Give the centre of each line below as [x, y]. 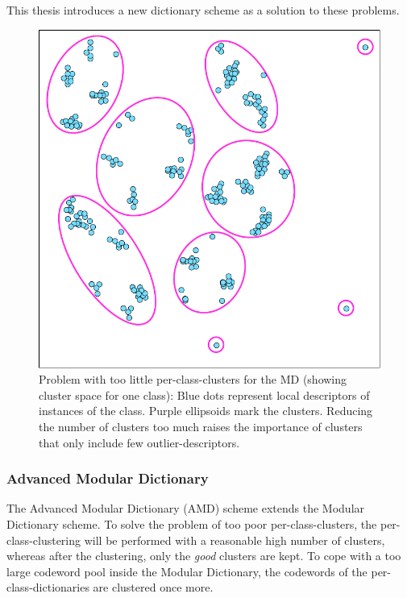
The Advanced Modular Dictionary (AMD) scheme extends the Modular [186, 508]
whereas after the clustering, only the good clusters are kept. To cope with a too [204, 556]
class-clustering [44, 540]
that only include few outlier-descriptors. [139, 442]
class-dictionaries [48, 587]
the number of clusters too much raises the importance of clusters [201, 427]
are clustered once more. [153, 587]
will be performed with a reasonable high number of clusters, [235, 540]
